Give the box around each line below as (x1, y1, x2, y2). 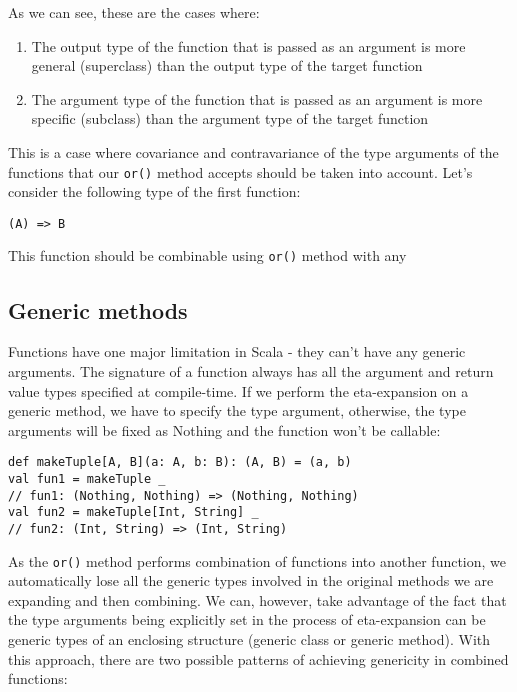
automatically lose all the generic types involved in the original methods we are (8, 570, 494, 591)
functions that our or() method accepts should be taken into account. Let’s (8, 161, 473, 182)
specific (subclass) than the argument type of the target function (31, 108, 429, 129)
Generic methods (8, 294, 188, 325)
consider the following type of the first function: (8, 181, 301, 202)
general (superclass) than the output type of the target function (31, 55, 423, 76)
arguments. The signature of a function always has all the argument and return (8, 360, 494, 381)
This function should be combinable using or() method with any (8, 245, 407, 266)
